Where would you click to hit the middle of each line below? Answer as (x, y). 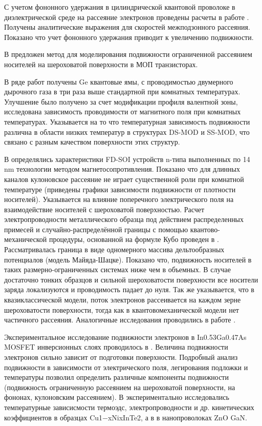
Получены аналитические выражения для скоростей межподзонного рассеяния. (127, 27)
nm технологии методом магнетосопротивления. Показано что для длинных (122, 169)
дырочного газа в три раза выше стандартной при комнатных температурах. (122, 92)
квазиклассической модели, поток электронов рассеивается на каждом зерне (123, 300)
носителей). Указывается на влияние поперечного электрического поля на (119, 199)
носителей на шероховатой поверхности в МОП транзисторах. (101, 64)
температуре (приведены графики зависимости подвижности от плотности (120, 189)
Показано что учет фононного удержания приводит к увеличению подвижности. (129, 37)
